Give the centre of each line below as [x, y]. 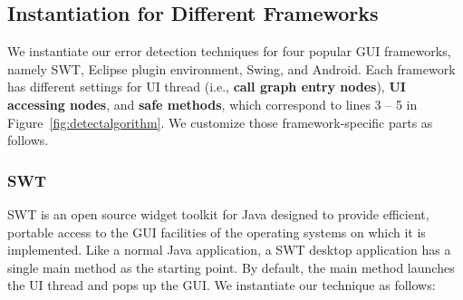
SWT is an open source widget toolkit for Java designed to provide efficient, [218, 213]
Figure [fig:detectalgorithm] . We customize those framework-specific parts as [220, 122]
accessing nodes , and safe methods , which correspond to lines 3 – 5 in [212, 104]
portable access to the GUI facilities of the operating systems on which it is [217, 232]
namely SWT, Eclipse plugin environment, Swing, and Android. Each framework [231, 68]
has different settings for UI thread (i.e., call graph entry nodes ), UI [207, 87]
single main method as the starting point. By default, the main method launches [231, 267]
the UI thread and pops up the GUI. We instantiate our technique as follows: [222, 285]
